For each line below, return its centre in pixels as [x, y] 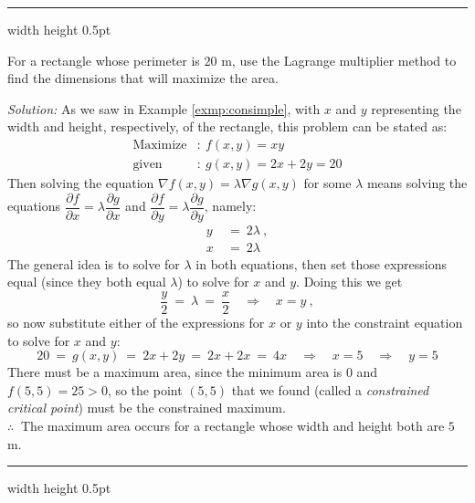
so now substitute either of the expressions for [136, 322]
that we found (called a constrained [330, 389]
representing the [416, 108]
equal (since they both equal [87, 282]
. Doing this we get [349, 282]
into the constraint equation [385, 322]
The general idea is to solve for [94, 263]
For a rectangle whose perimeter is [104, 60]
